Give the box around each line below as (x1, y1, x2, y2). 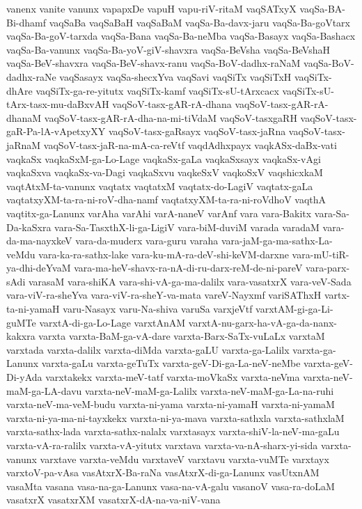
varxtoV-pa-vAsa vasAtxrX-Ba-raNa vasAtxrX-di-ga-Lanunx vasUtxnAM (6, 465, 320, 480)
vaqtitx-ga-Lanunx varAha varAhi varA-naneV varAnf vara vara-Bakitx (6, 205, 312, 220)
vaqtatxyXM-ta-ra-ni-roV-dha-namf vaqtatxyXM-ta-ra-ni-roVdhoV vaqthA (6, 192, 326, 207)
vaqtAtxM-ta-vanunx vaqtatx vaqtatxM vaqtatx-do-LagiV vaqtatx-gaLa (6, 178, 313, 193)
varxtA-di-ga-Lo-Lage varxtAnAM (39, 315, 186, 329)
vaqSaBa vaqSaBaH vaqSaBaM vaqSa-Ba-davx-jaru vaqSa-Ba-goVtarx (49, 15, 350, 29)
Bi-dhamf (6, 15, 46, 29)
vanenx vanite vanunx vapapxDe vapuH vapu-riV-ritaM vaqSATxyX (6, 1, 297, 15)
